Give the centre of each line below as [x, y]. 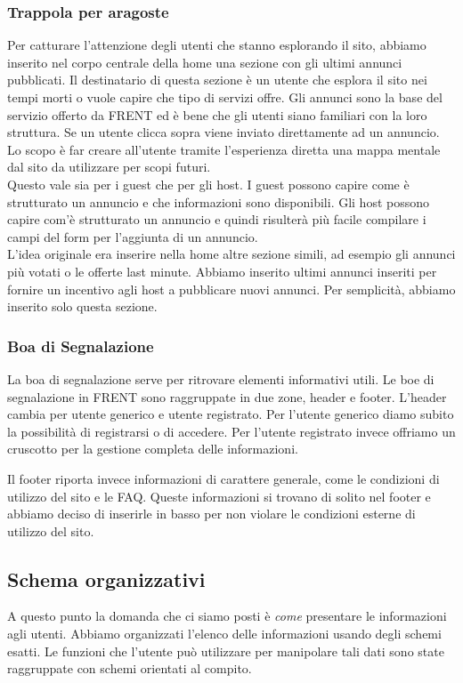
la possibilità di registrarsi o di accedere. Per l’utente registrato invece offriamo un [231, 431]
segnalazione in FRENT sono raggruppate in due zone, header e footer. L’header [227, 396]
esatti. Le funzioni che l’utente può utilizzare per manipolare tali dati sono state [226, 651]
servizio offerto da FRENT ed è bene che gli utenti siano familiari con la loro [217, 114]
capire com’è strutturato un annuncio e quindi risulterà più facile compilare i [217, 219]
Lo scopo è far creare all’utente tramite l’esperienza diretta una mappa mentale [224, 149]
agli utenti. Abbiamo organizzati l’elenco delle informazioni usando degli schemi [224, 634]
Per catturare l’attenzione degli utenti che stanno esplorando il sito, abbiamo [217, 45]
